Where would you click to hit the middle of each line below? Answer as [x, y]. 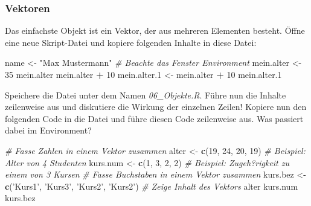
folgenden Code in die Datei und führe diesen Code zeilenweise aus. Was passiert [154, 118]
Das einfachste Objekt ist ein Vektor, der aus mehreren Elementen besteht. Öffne [155, 31]
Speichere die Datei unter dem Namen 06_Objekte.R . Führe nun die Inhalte [146, 95]
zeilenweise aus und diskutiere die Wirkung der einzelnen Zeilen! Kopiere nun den [156, 107]
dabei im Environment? [48, 130]
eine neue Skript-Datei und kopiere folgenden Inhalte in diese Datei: [131, 42]
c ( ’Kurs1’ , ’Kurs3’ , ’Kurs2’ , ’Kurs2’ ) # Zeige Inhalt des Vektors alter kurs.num [152, 186]
